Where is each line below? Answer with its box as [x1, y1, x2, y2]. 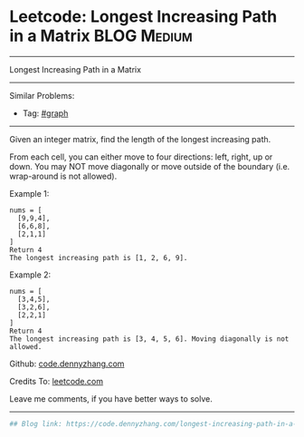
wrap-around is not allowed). [9, 170, 118, 181]
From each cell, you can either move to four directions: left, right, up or [9, 151, 273, 162]
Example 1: [9, 188, 50, 199]
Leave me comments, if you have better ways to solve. [9, 393, 213, 404]
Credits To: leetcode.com [9, 375, 104, 386]
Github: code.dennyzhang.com [9, 358, 125, 369]
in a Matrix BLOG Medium [9, 25, 193, 46]
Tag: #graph [22, 107, 69, 119]
